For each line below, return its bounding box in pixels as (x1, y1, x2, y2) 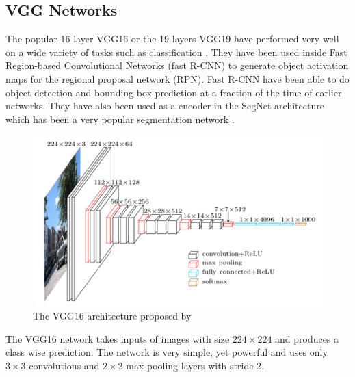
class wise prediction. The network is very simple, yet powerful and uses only (5, 345, 328, 359)
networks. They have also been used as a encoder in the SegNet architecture (5, 99, 324, 113)
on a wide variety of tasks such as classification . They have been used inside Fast (5, 44, 347, 59)
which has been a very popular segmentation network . (5, 112, 235, 126)
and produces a (275, 331, 339, 346)
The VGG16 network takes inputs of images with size (5, 331, 230, 346)
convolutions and (29, 359, 100, 373)
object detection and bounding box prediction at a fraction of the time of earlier (5, 85, 342, 99)
